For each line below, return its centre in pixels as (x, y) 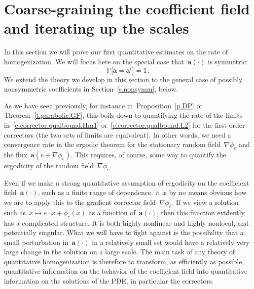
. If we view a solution (205, 202)
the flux (16, 154)
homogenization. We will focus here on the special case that (94, 61)
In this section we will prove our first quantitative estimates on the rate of (116, 52)
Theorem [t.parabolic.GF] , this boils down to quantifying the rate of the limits (123, 115)
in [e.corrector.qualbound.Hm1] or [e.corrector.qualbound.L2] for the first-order (125, 124)
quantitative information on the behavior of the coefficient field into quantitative (126, 271)
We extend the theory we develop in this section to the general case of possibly (123, 79)
